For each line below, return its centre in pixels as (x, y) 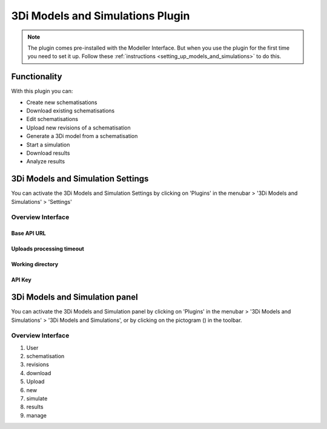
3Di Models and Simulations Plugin (101, 16)
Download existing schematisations (71, 111)
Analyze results (46, 162)
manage (37, 415)
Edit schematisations (52, 119)
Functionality (37, 77)
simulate (37, 398)
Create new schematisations (62, 102)
